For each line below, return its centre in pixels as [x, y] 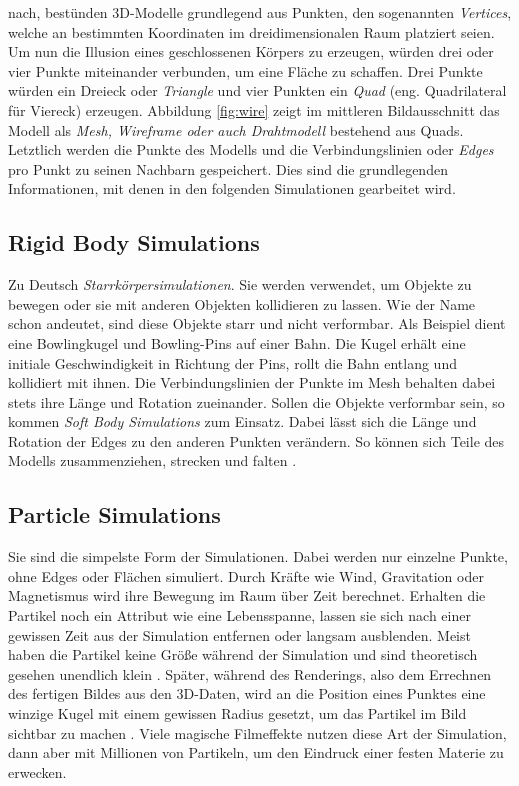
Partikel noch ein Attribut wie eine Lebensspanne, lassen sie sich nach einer [239, 615]
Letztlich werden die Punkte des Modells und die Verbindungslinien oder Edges [251, 149]
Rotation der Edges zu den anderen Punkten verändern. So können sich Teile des [256, 440]
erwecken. [37, 771]
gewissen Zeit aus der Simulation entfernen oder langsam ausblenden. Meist [239, 634]
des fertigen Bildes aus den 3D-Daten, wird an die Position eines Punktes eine [247, 693]
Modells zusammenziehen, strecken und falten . [152, 460]
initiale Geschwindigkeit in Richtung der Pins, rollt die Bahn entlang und [232, 362]
